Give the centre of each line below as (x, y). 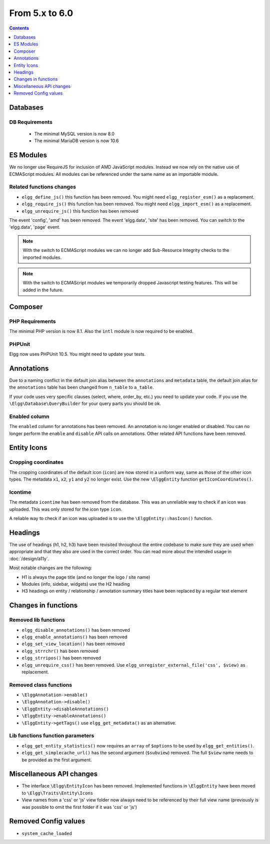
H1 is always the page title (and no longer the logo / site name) (86, 577)
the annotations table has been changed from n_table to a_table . (82, 387)
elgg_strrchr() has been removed (60, 651)
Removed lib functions (37, 620)
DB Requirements (31, 122)
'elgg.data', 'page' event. (35, 227)
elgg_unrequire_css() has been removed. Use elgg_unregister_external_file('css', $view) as (133, 665)
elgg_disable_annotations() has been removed (76, 630)
